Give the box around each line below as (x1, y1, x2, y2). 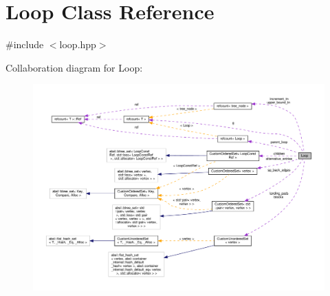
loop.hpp (59, 37, 96, 52)
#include (5, 37, 44, 52)
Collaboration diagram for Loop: (5, 60, 143, 74)
